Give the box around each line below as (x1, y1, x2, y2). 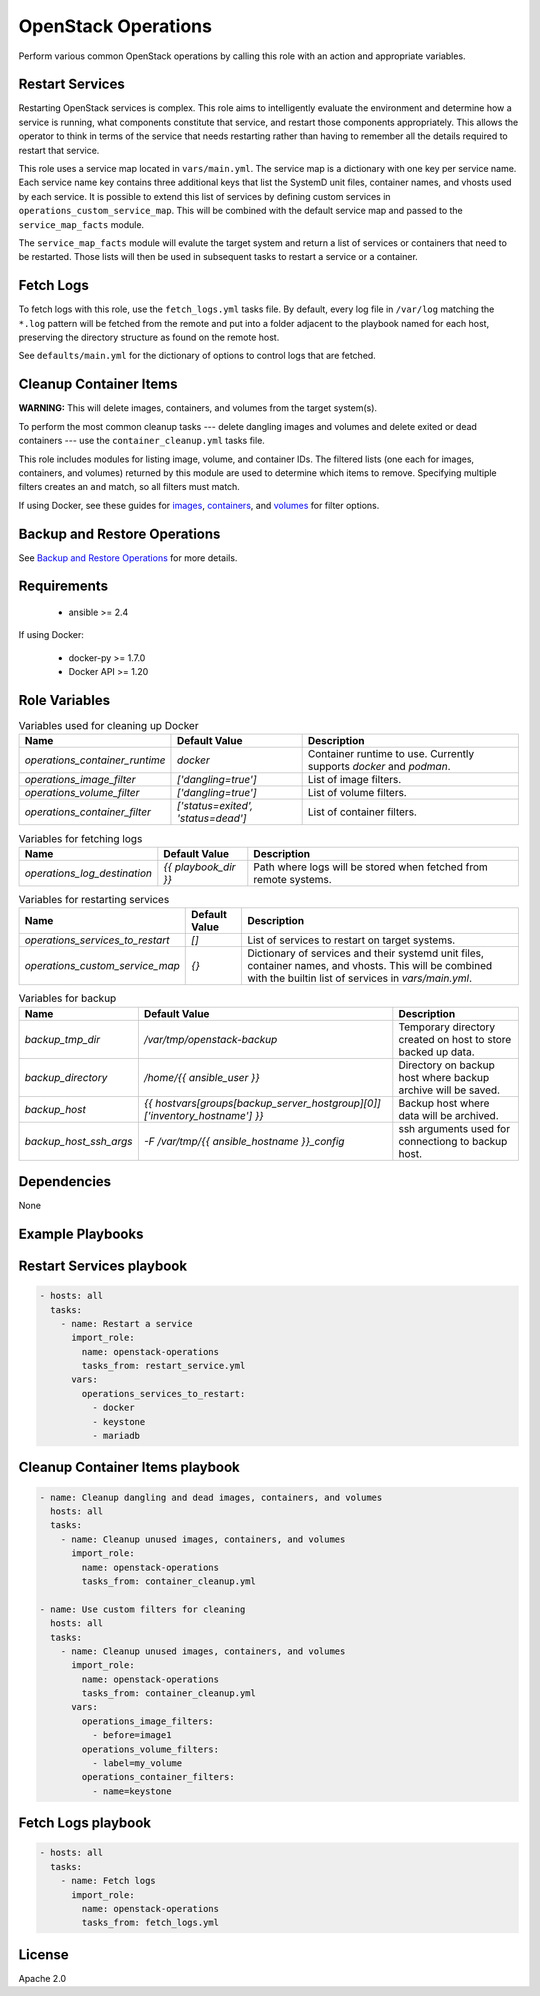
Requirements (18, 578, 109, 595)
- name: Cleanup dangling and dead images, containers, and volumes (39, 1491, 383, 1503)
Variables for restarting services (18, 893, 170, 907)
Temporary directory (398, 1020, 496, 1034)
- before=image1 (91, 1730, 172, 1741)
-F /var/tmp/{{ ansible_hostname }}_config (143, 1134, 345, 1148)
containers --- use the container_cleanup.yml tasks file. (18, 435, 265, 447)
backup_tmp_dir (24, 1032, 100, 1046)
